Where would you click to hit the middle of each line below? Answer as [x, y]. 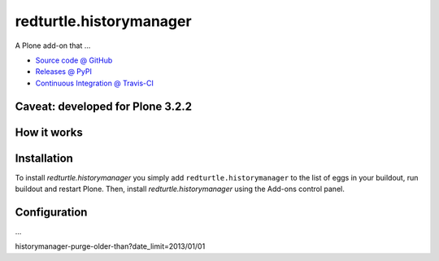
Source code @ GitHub [74, 60]
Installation [44, 158]
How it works [49, 132]
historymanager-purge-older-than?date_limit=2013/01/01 [110, 246]
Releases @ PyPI [64, 72]
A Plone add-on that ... [53, 46]
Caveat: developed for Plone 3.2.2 [104, 106]
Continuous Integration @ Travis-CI [95, 83]
